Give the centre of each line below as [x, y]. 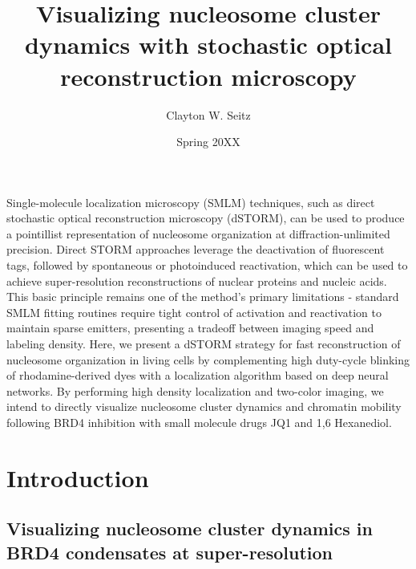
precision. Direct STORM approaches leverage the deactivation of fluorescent [196, 249]
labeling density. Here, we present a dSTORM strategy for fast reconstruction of [204, 344]
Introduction [78, 477]
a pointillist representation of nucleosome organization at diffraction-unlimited [198, 233]
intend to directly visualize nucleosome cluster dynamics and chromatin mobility [204, 406]
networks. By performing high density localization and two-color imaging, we [195, 390]
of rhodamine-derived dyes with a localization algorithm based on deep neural [198, 375]
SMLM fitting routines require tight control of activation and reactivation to [194, 312]
